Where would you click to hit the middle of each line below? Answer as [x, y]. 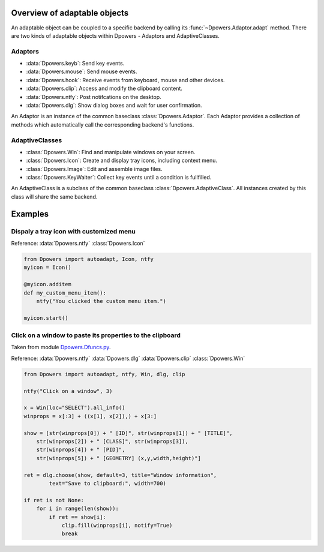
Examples [30, 214]
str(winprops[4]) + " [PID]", [81, 450]
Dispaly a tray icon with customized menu [73, 231]
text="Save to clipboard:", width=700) [107, 483]
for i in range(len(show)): [78, 509]
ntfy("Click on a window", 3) [68, 391]
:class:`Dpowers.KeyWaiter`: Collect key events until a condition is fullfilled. [119, 178]
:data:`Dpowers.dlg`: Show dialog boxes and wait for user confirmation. [114, 105]
